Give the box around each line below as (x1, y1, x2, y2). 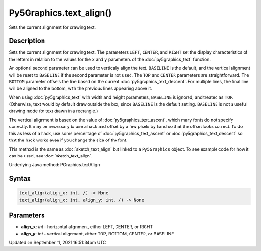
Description (9, 37, 45, 45)
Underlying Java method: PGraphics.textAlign (9, 162, 100, 168)
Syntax (9, 174, 31, 183)
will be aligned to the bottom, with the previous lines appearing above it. (9, 85, 152, 92)
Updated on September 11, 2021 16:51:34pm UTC (9, 239, 106, 245)
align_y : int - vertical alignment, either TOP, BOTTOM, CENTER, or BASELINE (21, 231, 174, 236)
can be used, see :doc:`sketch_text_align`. (9, 153, 93, 158)
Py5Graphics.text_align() (9, 7, 112, 18)
